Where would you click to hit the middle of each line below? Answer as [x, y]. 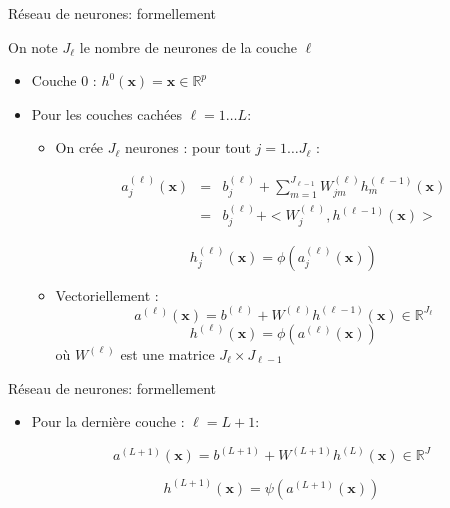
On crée [79, 147]
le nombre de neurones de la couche [188, 46]
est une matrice [167, 353]
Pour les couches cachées [106, 113]
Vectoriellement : [107, 294]
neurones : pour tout [188, 147]
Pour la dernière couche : [108, 421]
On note [33, 46]
